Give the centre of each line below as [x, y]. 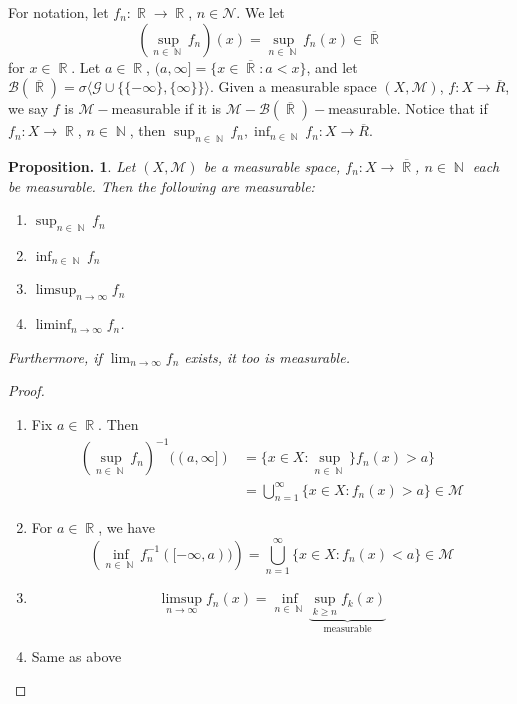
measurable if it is [166, 108]
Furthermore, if [55, 356]
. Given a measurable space [293, 86]
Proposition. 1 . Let [72, 165]
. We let [260, 12]
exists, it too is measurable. [267, 356]
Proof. [26, 390]
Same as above [76, 655]
